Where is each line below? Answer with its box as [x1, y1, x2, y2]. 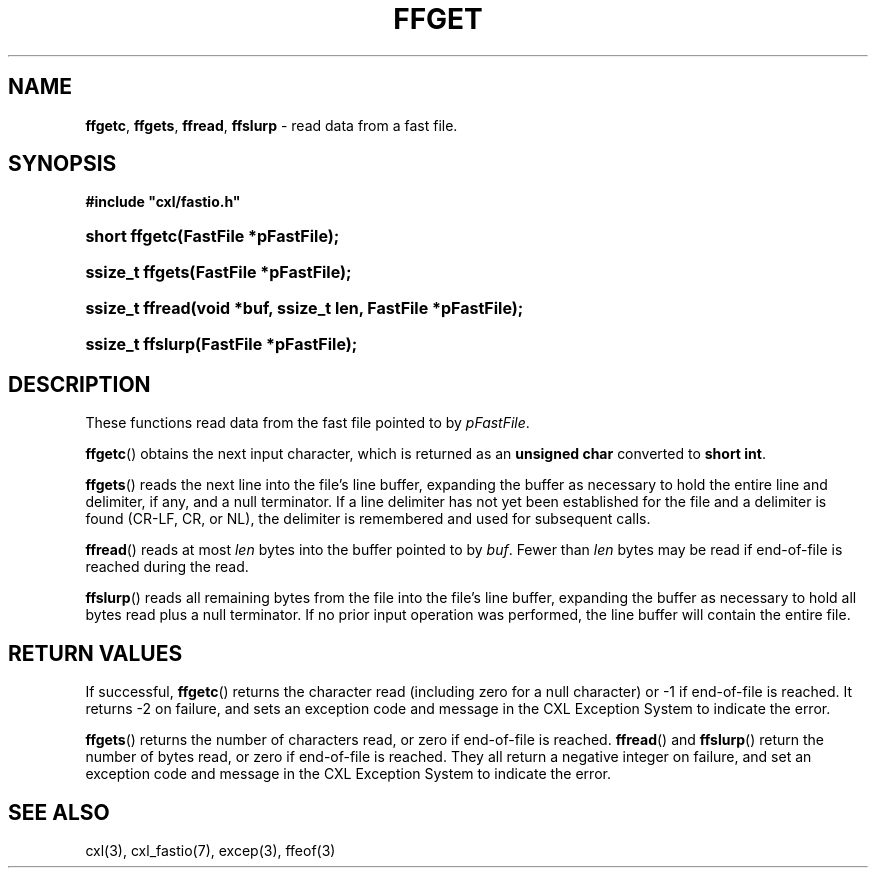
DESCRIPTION [8, 371, 151, 397]
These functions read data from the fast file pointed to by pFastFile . [85, 414, 530, 432]
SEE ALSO [8, 799, 110, 825]
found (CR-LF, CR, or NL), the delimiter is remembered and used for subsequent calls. [85, 510, 651, 528]
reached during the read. [85, 558, 249, 576]
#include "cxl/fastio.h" [85, 193, 241, 211]
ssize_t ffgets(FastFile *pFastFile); [85, 262, 352, 283]
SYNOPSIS [8, 151, 117, 177]
